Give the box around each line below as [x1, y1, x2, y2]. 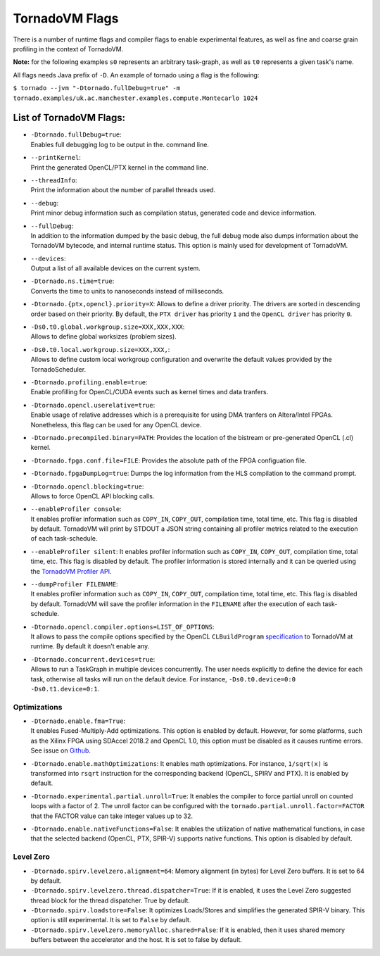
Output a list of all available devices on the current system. [30, 264, 201, 272]
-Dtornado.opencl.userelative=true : [30, 401, 156, 409]
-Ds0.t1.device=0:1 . [30, 684, 100, 693]
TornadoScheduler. [30, 365, 87, 373]
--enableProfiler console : [30, 505, 122, 513]
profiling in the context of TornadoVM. [13, 44, 124, 53]
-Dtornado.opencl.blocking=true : [30, 482, 144, 491]
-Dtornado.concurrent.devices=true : [30, 655, 156, 663]
